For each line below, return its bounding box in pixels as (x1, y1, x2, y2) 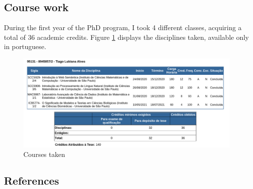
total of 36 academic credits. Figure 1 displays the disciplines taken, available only (4, 32, 249, 42)
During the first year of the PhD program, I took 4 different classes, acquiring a (4, 22, 242, 33)
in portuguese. (4, 41, 46, 52)
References (4, 173, 59, 188)
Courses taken (23, 149, 65, 159)
